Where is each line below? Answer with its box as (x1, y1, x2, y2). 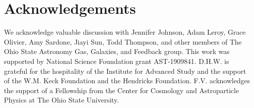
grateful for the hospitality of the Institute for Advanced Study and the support (4, 65, 246, 76)
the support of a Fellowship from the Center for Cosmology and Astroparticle (4, 85, 239, 95)
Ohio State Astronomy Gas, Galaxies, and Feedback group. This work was (4, 46, 230, 56)
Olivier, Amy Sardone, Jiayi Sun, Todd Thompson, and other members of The (4, 36, 242, 47)
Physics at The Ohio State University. (4, 95, 119, 105)
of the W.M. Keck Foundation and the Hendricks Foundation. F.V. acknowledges (4, 75, 250, 86)
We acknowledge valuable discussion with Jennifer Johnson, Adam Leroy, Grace (4, 27, 246, 37)
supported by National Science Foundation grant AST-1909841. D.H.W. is (4, 55, 229, 66)
